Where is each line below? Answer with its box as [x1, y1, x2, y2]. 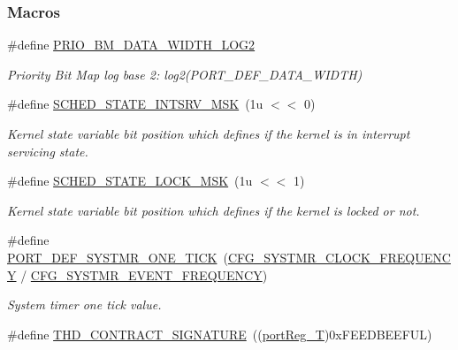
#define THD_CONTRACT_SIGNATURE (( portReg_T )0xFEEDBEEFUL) [7, 324, 432, 343]
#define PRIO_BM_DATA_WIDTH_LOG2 [7, 35, 256, 54]
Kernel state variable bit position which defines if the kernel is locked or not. [7, 201, 420, 219]
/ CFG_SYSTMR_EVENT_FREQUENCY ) [20, 265, 268, 284]
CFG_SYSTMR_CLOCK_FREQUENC [227, 247, 451, 266]
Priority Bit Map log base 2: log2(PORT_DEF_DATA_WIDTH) [7, 65, 363, 83]
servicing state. [7, 141, 88, 160]
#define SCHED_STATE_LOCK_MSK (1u [7, 171, 253, 190]
